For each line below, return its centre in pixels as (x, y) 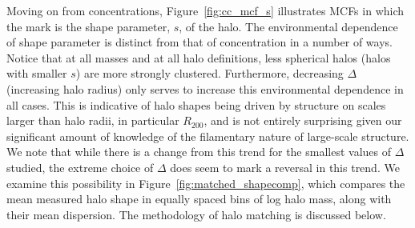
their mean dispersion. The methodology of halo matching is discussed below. (196, 214)
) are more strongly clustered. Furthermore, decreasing (210, 73)
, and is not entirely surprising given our (303, 120)
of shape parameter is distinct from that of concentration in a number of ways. (199, 42)
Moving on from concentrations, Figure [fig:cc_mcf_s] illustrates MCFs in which (205, 10)
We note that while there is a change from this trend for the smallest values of (199, 152)
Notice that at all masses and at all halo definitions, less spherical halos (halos (199, 57)
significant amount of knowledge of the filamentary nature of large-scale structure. (208, 136)
